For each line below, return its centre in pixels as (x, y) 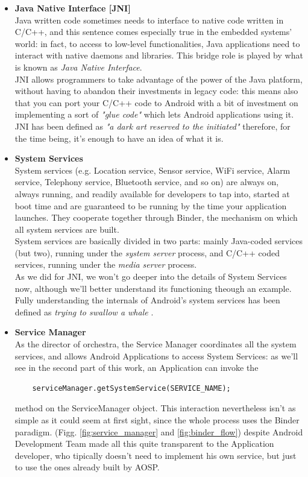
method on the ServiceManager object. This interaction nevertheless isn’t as (155, 408)
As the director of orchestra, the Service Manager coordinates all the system (156, 344)
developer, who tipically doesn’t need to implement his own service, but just (156, 455)
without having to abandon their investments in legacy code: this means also (156, 91)
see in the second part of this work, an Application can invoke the (137, 368)
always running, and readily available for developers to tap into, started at (152, 193)
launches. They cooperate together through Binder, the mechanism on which (156, 217)
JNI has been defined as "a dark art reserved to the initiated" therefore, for (152, 126)
